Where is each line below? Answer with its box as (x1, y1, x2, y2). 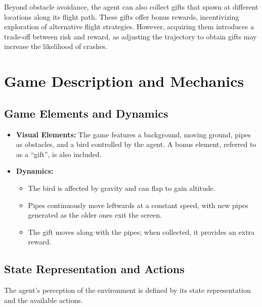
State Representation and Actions (4, 261, 185, 277)
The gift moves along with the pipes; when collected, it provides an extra (28, 226, 255, 237)
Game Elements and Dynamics (4, 105, 168, 121)
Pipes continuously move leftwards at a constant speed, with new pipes (28, 199, 248, 210)
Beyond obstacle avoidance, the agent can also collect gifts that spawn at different (4, 2, 258, 12)
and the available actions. (4, 294, 83, 305)
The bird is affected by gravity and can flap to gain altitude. (28, 182, 215, 193)
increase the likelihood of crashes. (4, 41, 108, 52)
